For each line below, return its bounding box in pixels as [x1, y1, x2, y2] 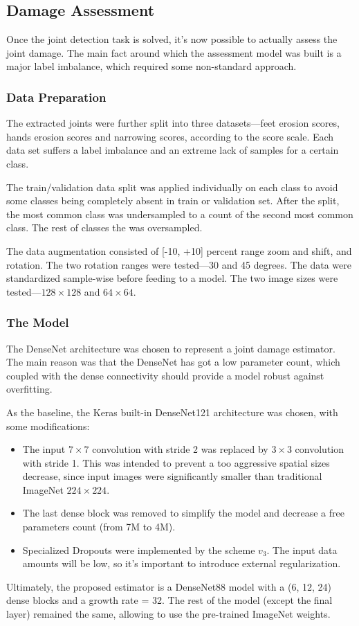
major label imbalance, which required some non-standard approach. [6, 59, 297, 73]
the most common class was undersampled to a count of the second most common [6, 206, 353, 221]
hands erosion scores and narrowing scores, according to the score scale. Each [6, 129, 334, 143]
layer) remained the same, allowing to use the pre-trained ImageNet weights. [6, 607, 331, 621]
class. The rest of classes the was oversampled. [6, 220, 203, 235]
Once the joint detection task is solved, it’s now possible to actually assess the [6, 32, 338, 46]
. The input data [266, 542, 338, 557]
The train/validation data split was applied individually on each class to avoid [6, 179, 338, 194]
